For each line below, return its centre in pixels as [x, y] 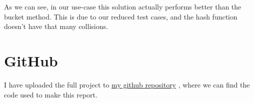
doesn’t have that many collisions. [56, 26]
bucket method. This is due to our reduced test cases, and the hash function [121, 16]
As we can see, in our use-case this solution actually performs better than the [123, 6]
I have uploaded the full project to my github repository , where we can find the [127, 84]
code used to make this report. [51, 94]
